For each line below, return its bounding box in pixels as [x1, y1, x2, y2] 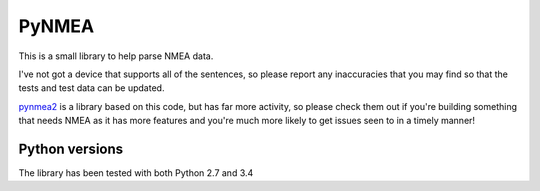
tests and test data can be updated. [18, 82, 165, 94]
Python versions [18, 140, 124, 157]
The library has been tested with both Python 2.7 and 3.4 [18, 167, 254, 179]
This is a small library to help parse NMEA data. [18, 50, 214, 62]
